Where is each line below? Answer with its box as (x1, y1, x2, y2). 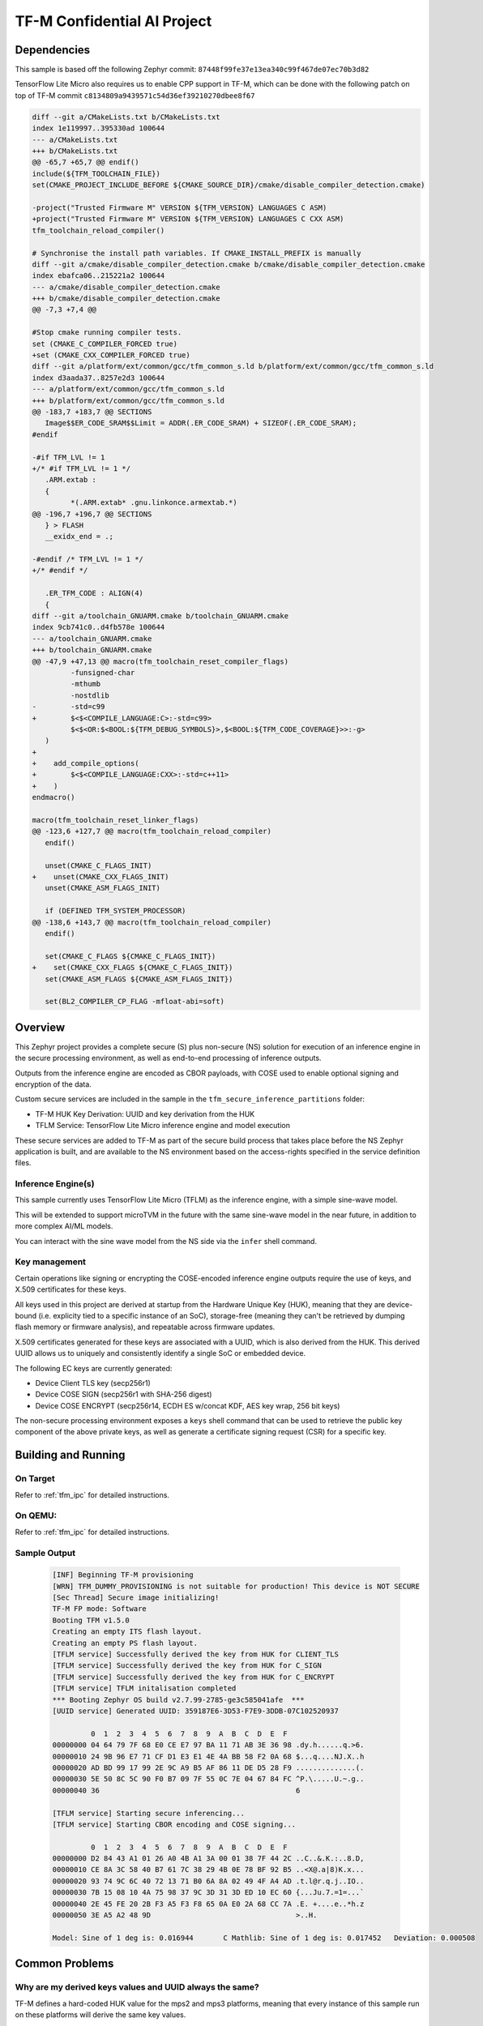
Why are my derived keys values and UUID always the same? (15, 1981, 259, 1993)
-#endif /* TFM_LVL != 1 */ (32, 555, 143, 564)
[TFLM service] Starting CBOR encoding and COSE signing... (52, 1819, 297, 1829)
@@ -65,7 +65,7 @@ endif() (32, 158, 139, 167)
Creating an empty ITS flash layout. (52, 1627, 203, 1636)
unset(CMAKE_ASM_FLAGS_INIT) (45, 883, 161, 893)
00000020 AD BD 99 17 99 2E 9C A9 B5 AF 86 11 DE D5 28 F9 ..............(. (52, 1763, 365, 1772)
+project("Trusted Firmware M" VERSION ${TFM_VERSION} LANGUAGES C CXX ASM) (32, 215, 344, 224)
